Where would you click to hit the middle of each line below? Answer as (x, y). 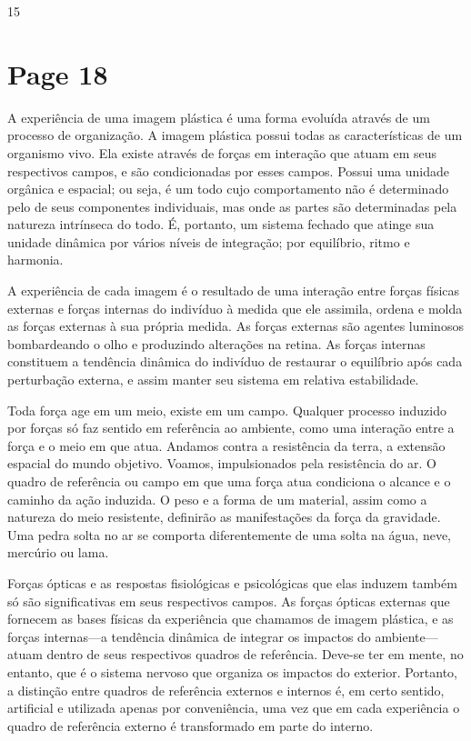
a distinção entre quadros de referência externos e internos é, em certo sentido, (226, 690)
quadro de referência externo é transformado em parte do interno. (190, 725)
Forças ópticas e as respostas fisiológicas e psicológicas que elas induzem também (232, 582)
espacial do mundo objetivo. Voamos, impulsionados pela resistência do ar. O (222, 463)
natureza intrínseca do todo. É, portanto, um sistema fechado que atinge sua (221, 224)
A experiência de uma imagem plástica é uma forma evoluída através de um (219, 117)
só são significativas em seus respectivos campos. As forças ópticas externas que (229, 601)
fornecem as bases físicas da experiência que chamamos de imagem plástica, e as (230, 619)
